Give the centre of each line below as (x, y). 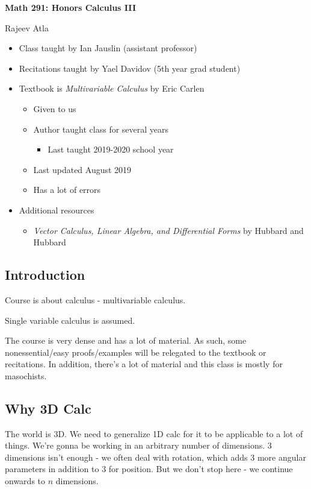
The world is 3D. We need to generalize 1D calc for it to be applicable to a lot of (154, 433)
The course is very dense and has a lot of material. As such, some (126, 340)
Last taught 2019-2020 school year (111, 149)
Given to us (55, 108)
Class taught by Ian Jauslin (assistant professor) (108, 48)
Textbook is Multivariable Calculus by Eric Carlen (112, 88)
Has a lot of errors (67, 190)
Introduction (45, 275)
